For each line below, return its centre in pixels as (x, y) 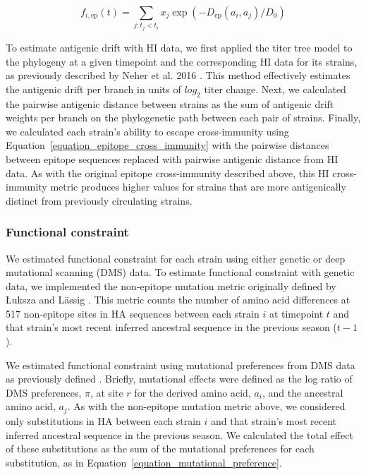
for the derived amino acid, (193, 392)
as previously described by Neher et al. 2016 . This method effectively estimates (178, 75)
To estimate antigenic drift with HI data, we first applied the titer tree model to (179, 47)
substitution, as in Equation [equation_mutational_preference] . (144, 462)
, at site (106, 392)
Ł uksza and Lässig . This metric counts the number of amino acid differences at (178, 300)
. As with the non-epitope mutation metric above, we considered (206, 406)
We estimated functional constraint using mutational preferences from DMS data (181, 365)
